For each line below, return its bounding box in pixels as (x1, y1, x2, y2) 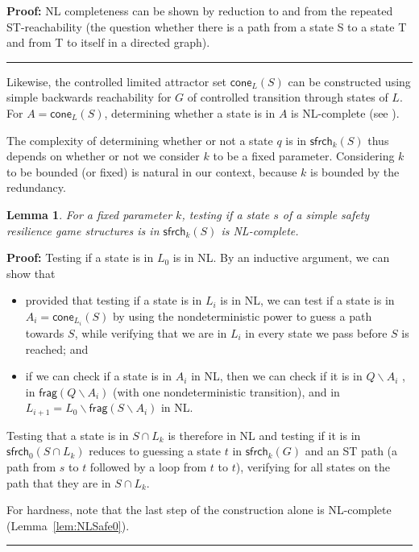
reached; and (25, 340, 89, 357)
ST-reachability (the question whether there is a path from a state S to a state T (6, 18, 407, 35)
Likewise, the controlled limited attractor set (6, 73, 227, 89)
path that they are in (6, 474, 111, 491)
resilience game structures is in (6, 222, 160, 239)
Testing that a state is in (6, 426, 129, 443)
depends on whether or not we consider (6, 147, 200, 164)
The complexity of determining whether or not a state (6, 131, 273, 148)
